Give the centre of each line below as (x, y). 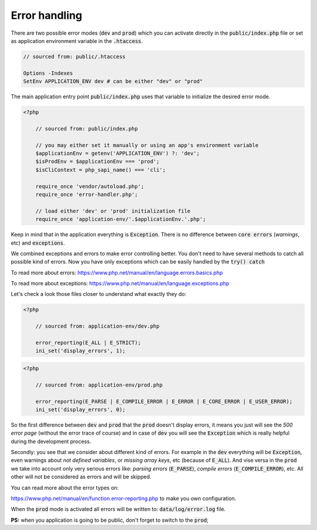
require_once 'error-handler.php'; (87, 194)
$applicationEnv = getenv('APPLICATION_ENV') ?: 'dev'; (118, 154)
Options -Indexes (48, 73)
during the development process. (51, 441)
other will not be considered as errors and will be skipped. (81, 477)
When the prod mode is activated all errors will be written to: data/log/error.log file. (118, 509)
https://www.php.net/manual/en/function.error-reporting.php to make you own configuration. (124, 499)
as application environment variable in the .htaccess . (77, 41)
